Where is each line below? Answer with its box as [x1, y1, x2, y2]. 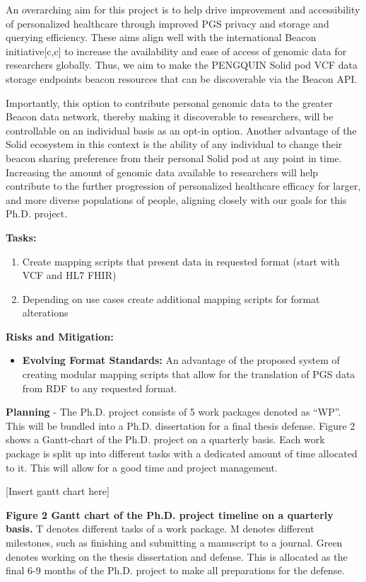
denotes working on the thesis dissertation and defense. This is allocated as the [6, 549, 348, 564]
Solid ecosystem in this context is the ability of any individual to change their [6, 137, 343, 152]
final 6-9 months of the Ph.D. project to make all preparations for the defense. [6, 563, 345, 578]
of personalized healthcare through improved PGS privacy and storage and [6, 16, 329, 30]
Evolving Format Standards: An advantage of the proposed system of [22, 353, 340, 367]
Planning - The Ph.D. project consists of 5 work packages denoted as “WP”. [6, 404, 341, 419]
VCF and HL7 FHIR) [22, 268, 117, 283]
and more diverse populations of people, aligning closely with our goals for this [6, 192, 347, 207]
